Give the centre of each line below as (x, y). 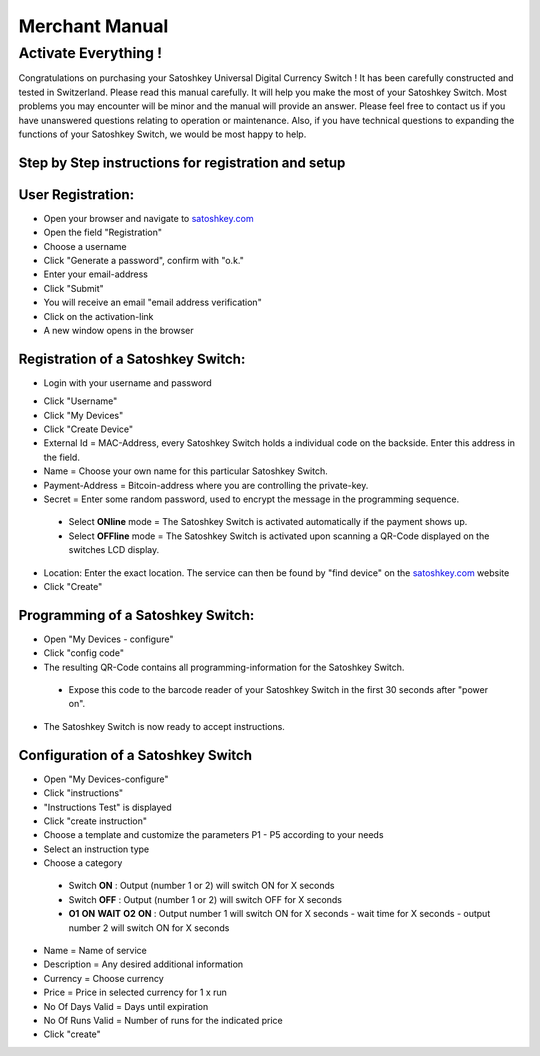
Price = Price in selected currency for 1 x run (135, 992)
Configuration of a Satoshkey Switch (135, 755)
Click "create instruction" (95, 821)
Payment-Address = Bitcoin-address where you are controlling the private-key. (206, 485)
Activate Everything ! (90, 53)
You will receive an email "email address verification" (152, 302)
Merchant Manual (93, 26)
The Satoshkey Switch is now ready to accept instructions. (164, 726)
